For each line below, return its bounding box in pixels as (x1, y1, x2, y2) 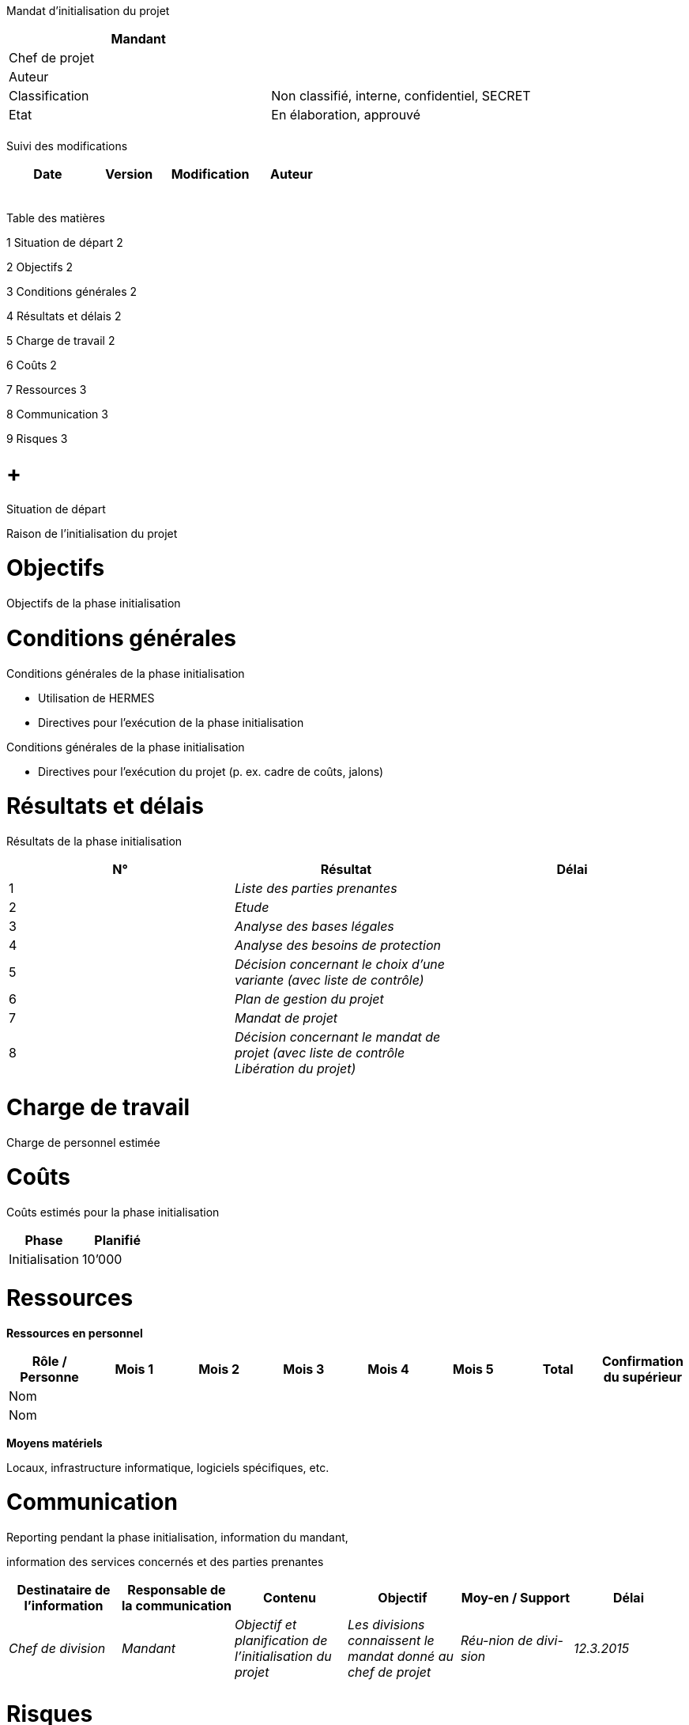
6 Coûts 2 (6, 358, 57, 372)
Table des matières (6, 211, 105, 225)
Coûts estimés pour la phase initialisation (6, 1205, 220, 1219)
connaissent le (347, 1632, 435, 1648)
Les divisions (347, 1617, 425, 1632)
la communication (122, 1598, 232, 1613)
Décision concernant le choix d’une (234, 956, 446, 972)
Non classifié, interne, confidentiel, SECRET (271, 88, 531, 104)
